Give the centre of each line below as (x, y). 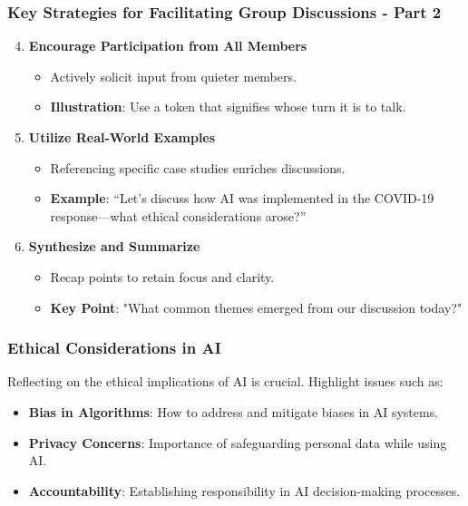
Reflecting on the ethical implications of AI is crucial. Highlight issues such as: (225, 381)
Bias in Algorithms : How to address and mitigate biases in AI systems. (234, 411)
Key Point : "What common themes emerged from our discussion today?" (256, 307)
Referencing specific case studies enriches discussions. (198, 167)
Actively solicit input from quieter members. (173, 76)
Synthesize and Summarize (114, 246)
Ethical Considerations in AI (114, 348)
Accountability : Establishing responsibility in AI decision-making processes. (244, 490)
